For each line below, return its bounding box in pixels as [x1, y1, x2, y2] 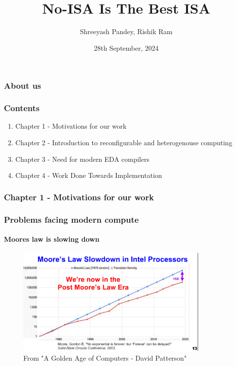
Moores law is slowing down [4, 234, 100, 244]
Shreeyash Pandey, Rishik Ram [80, 26, 173, 37]
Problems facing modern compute [4, 213, 139, 225]
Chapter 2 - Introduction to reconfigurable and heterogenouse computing [15, 137, 233, 148]
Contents [4, 102, 40, 114]
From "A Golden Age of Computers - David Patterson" [23, 352, 187, 363]
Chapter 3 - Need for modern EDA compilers [15, 154, 150, 164]
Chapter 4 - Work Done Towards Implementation [15, 170, 162, 180]
